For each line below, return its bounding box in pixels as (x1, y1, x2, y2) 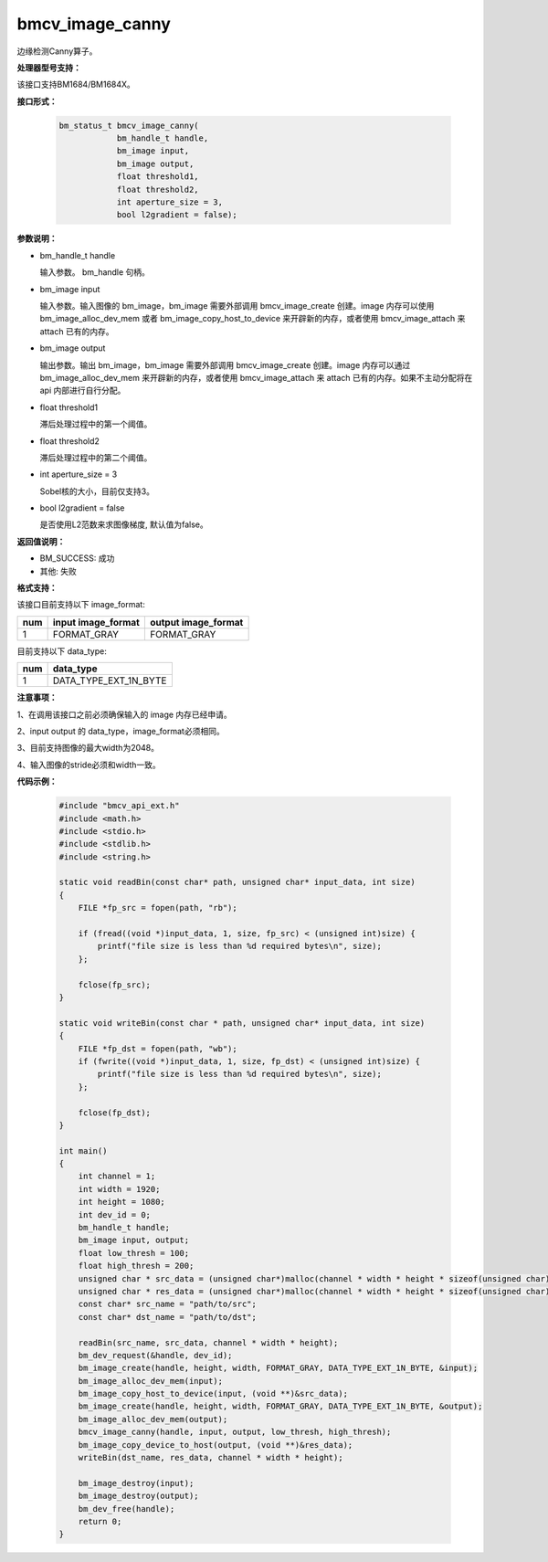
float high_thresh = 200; (78, 1261, 195, 1272)
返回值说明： (16, 535, 66, 547)
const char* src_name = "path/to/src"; (78, 1299, 258, 1310)
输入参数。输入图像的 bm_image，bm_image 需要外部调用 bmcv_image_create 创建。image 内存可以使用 (39, 300, 435, 311)
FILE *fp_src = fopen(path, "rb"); (78, 902, 237, 913)
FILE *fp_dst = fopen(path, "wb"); (78, 1043, 237, 1054)
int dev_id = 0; (78, 1209, 151, 1219)
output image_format (149, 616, 244, 628)
